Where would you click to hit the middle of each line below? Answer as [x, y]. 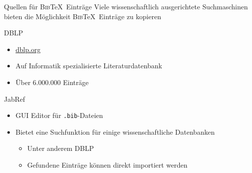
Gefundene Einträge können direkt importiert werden [107, 165]
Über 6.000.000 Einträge [52, 82]
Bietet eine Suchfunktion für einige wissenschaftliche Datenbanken [115, 131]
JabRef [14, 99]
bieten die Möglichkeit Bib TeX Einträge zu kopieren [83, 16]
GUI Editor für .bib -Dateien [59, 115]
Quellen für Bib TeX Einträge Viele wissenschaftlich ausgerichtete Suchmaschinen [126, 6]
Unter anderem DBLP [61, 148]
